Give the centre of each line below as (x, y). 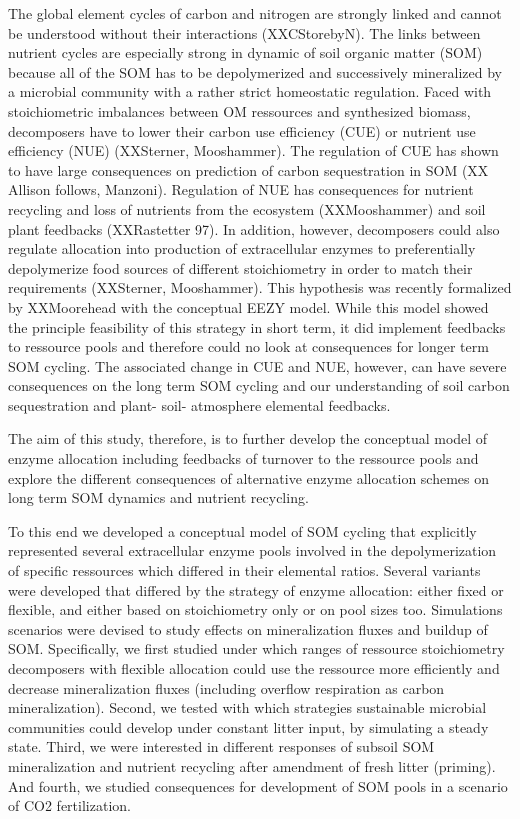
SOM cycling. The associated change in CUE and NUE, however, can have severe (257, 365)
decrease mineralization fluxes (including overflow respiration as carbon (226, 687)
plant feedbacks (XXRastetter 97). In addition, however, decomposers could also (254, 228)
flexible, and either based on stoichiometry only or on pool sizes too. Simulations (255, 609)
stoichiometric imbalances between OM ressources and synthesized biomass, (239, 110)
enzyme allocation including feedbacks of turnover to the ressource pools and (243, 458)
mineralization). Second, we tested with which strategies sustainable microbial (247, 707)
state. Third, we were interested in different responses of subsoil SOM (221, 746)
